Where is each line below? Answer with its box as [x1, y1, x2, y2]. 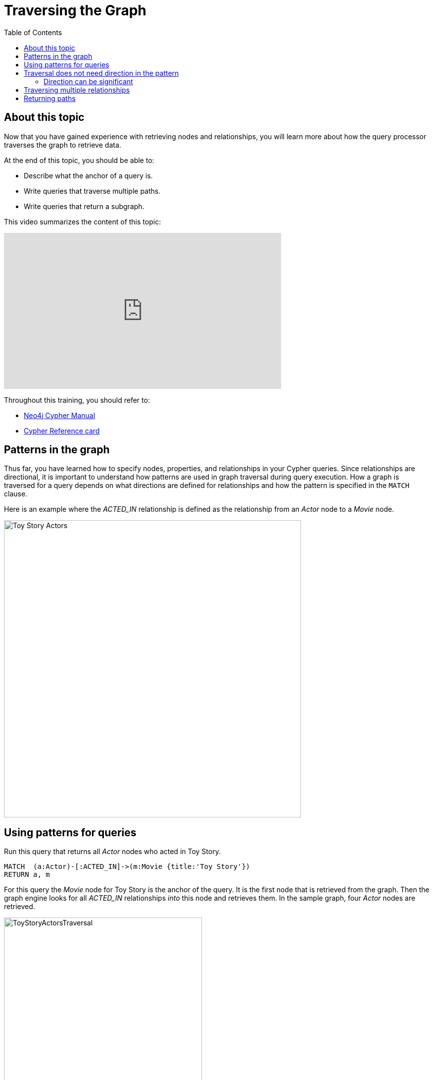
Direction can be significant [44, 77, 133, 86]
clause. [4, 489, 28, 498]
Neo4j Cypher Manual [24, 411, 96, 420]
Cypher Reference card [24, 426, 100, 435]
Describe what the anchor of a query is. [24, 171, 153, 180]
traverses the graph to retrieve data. [4, 140, 121, 149]
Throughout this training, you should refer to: [4, 395, 150, 404]
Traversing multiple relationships [24, 85, 130, 94]
